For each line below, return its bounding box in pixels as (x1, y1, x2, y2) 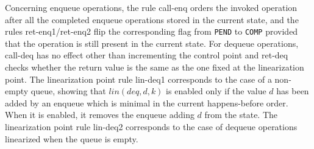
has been (276, 85, 309, 97)
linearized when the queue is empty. (5, 132, 138, 145)
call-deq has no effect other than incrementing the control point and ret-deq (5, 49, 288, 61)
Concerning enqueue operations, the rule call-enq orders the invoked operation (5, 1, 298, 13)
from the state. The (204, 108, 278, 121)
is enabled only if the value (166, 85, 266, 97)
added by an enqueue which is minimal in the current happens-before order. (5, 96, 288, 109)
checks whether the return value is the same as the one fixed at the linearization (5, 61, 304, 74)
